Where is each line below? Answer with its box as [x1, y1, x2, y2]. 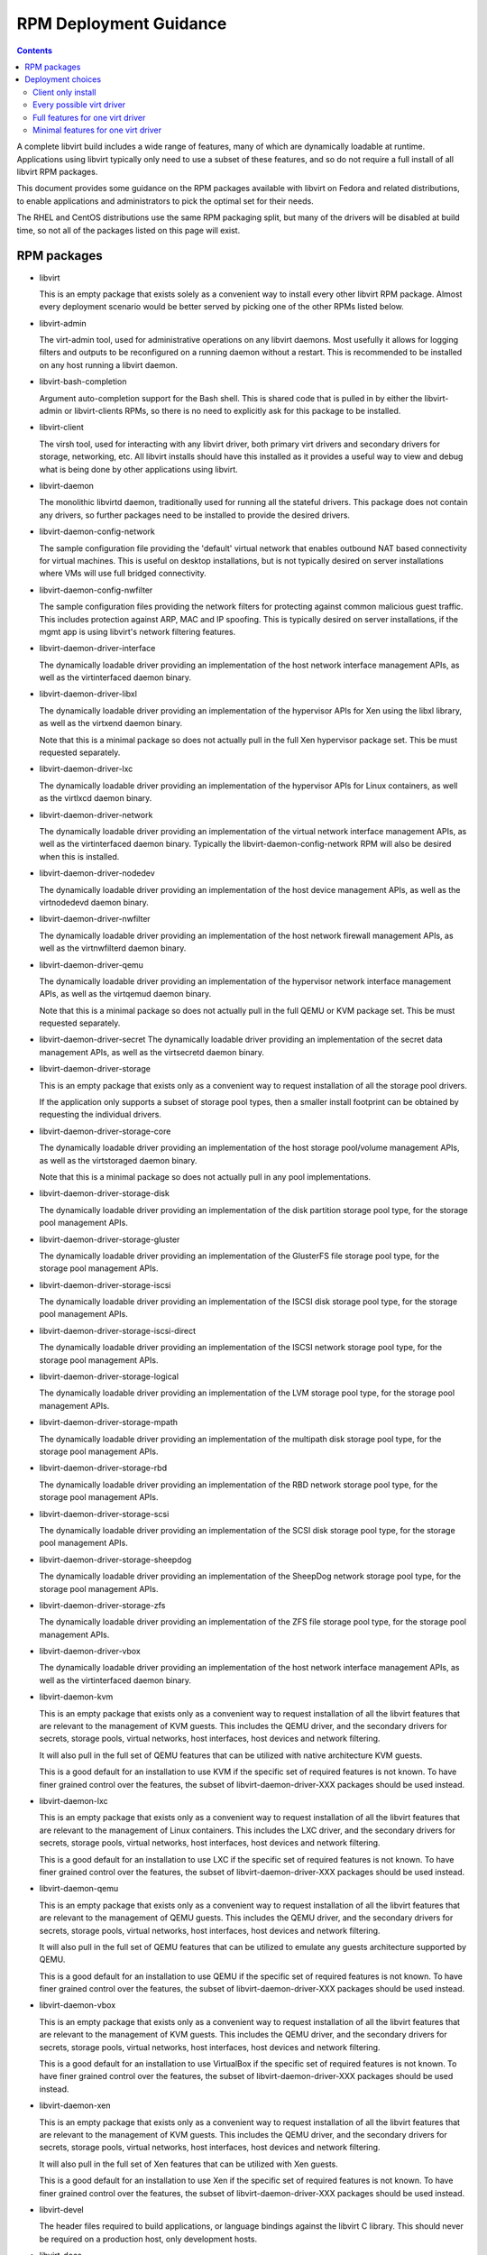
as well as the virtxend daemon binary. [39, 718, 183, 729]
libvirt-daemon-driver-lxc [39, 763, 133, 775]
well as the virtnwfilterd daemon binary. [39, 943, 187, 953]
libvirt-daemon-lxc [39, 1795, 108, 1806]
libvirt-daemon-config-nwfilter [39, 584, 153, 595]
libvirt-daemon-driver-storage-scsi [39, 1508, 170, 1519]
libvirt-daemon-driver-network [39, 809, 153, 820]
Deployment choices [24, 74, 102, 85]
